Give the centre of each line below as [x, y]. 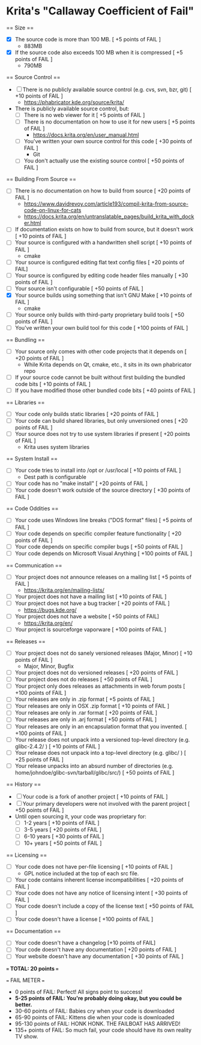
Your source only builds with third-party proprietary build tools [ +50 [100, 314]
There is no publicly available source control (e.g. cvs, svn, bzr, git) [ [107, 90]
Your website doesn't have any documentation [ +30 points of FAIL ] [99, 956]
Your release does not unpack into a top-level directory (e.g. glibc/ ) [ [100, 752]
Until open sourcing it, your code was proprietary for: [81, 816]
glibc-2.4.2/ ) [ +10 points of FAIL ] [57, 746]
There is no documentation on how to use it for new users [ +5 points [109, 122]
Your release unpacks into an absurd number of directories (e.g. [94, 766]
